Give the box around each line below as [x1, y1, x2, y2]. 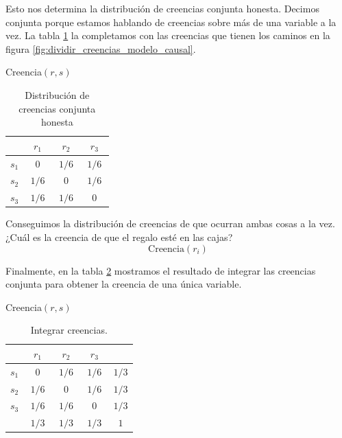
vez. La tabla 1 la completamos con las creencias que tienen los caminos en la [5, 28, 330, 43]
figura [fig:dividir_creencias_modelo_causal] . [5, 41, 196, 56]
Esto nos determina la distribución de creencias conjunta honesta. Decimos [5, 1, 319, 15]
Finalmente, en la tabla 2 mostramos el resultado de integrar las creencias [5, 263, 316, 277]
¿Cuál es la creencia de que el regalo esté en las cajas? [5, 229, 233, 244]
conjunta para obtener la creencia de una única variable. [5, 277, 242, 291]
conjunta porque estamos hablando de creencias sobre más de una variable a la [5, 14, 337, 29]
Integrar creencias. [30, 323, 108, 337]
